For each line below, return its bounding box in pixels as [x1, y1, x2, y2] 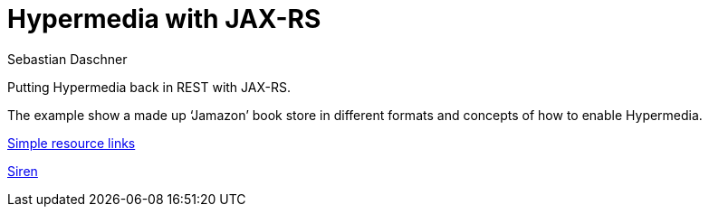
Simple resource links [7, 135, 136, 151]
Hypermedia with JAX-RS [7, 4, 321, 34]
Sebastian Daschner [7, 51, 128, 67]
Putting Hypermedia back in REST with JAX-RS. [7, 79, 291, 95]
